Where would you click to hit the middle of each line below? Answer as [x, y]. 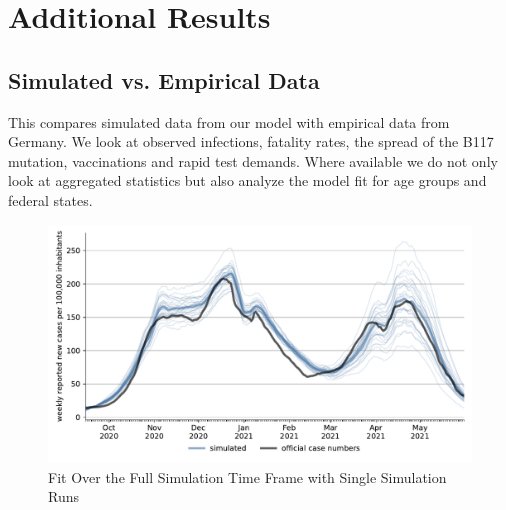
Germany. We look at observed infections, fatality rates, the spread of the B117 [251, 141]
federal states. [50, 199]
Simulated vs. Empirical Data [164, 79]
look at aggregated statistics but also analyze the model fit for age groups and [247, 180]
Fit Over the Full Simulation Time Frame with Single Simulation [247, 476]
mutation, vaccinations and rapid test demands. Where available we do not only [253, 160]
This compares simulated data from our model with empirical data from [229, 121]
